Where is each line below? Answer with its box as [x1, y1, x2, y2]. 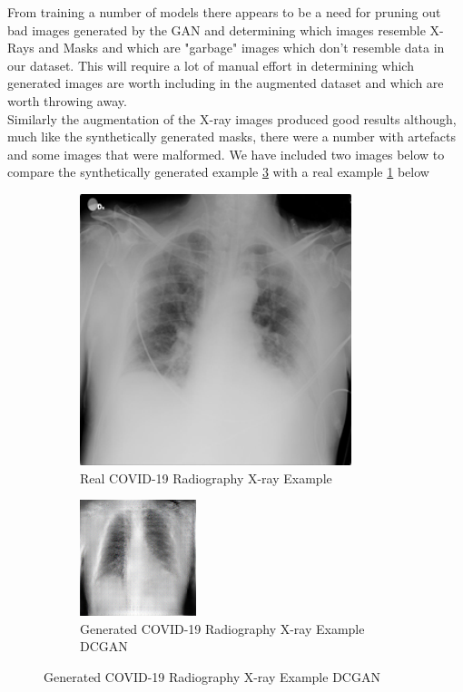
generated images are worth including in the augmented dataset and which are [7, 73, 444, 93]
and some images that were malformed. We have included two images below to [7, 144, 445, 163]
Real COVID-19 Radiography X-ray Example [80, 468, 332, 487]
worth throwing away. [7, 91, 127, 110]
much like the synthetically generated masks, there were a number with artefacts [7, 127, 456, 146]
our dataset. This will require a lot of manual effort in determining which [7, 55, 414, 74]
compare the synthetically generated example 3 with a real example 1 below [7, 162, 429, 181]
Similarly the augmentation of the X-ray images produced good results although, [7, 109, 457, 128]
